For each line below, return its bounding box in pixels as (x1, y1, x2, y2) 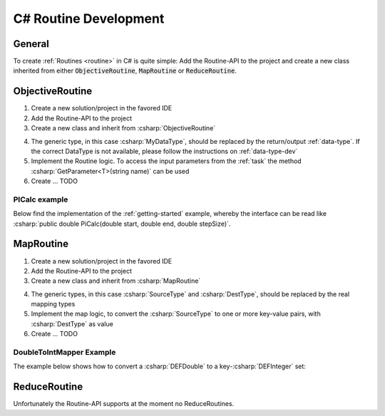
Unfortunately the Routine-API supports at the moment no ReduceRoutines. (13, 400, 235, 408)
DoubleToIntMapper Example (13, 348, 116, 358)
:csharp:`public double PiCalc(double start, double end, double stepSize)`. (13, 219, 231, 228)
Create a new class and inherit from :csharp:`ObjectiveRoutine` (31, 124, 216, 132)
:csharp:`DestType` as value (31, 319, 113, 328)
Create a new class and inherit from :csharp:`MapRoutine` (31, 276, 201, 285)
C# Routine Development (13, 11, 165, 26)
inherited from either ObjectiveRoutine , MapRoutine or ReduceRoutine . (13, 66, 237, 75)
